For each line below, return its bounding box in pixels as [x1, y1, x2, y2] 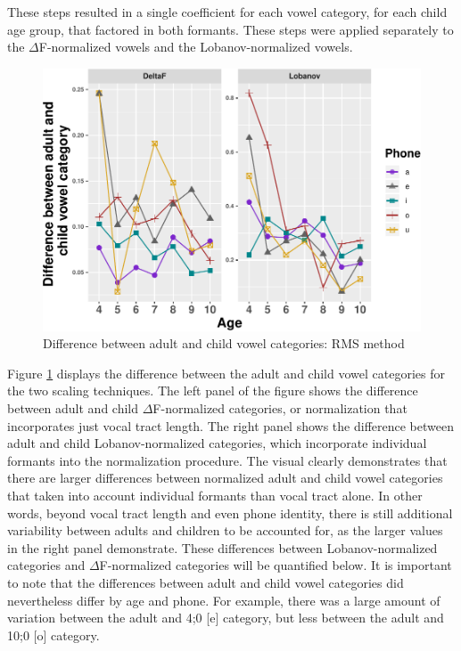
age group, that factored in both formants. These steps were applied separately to [7, 20, 454, 38]
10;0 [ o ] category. [7, 625, 100, 644]
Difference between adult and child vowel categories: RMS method [43, 334, 405, 353]
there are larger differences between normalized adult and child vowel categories [7, 468, 443, 487]
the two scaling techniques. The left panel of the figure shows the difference [7, 381, 418, 400]
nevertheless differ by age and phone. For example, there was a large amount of [7, 590, 440, 609]
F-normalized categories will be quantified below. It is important [99, 556, 452, 574]
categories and [7, 556, 86, 574]
